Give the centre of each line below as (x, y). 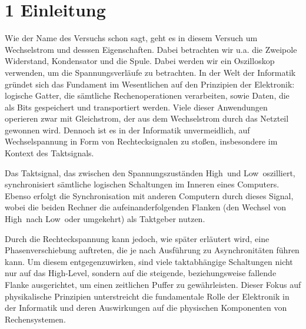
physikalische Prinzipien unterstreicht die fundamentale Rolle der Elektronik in (147, 296)
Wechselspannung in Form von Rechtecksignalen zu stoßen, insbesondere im (141, 141)
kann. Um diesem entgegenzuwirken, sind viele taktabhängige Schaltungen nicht (149, 261)
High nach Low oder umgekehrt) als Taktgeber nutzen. (105, 219)
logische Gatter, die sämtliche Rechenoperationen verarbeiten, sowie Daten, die (147, 95)
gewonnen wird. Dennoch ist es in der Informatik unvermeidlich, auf (127, 130)
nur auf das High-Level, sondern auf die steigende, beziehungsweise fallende (141, 273)
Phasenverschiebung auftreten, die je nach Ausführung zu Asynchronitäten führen (152, 250)
